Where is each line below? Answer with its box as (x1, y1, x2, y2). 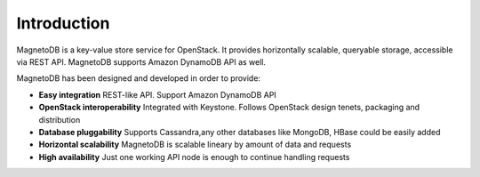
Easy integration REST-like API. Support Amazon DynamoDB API (38, 89, 277, 100)
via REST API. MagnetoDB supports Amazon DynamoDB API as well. (16, 56, 267, 67)
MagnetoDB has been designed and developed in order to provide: (16, 73, 261, 84)
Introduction (16, 13, 110, 33)
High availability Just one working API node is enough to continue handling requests (38, 151, 350, 162)
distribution (38, 114, 81, 125)
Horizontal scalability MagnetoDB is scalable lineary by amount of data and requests (38, 139, 352, 150)
